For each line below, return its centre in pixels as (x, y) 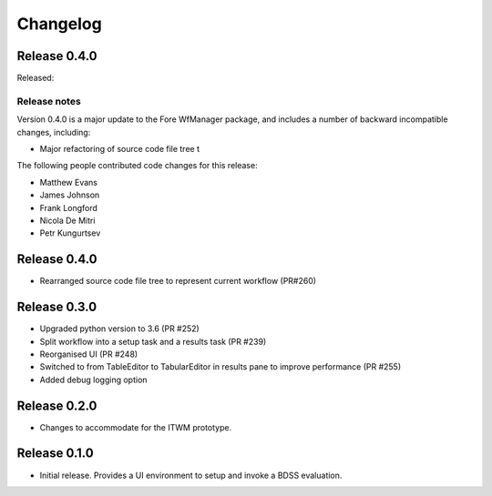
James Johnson (70, 195)
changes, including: (54, 132)
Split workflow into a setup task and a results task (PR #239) (153, 341)
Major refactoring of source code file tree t (120, 148)
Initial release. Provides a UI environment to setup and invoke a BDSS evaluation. (191, 475)
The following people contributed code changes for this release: (138, 166)
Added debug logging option (93, 380)
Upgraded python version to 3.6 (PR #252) (119, 329)
